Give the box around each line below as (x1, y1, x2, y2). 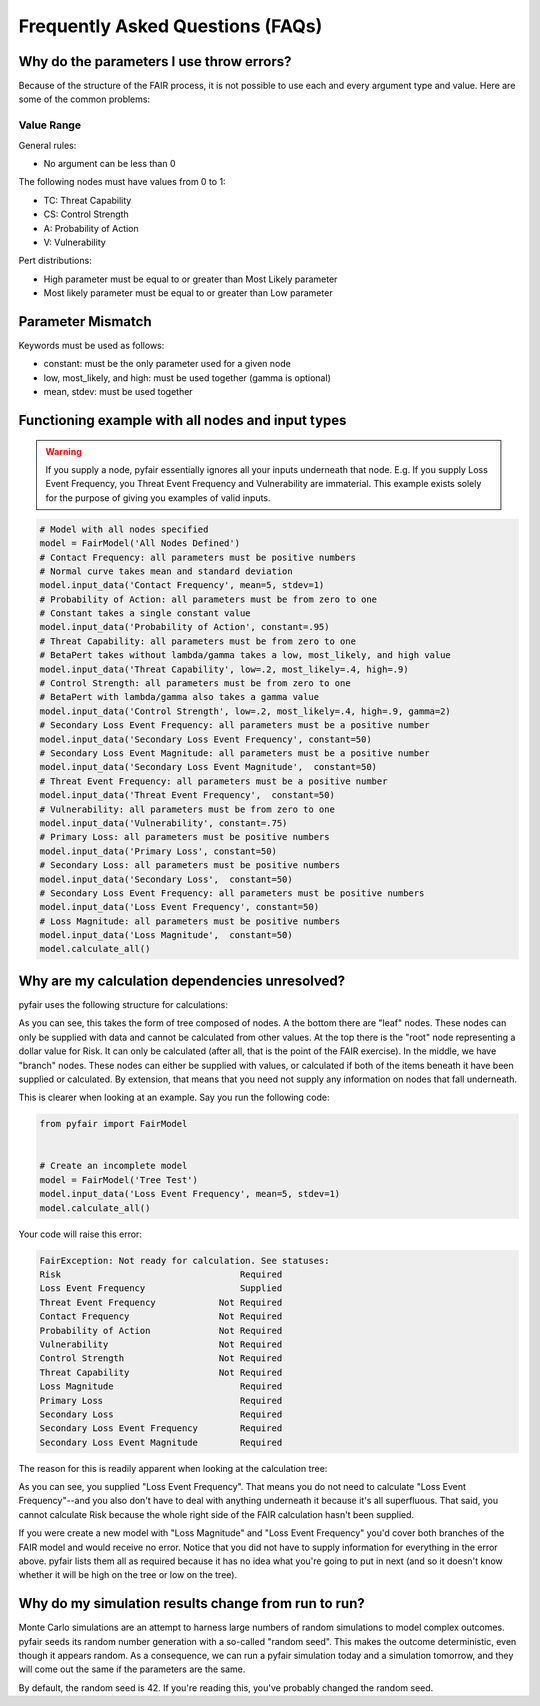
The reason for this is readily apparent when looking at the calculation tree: (18, 1462, 328, 1474)
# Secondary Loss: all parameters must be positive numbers (39, 860, 341, 871)
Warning (45, 445, 82, 457)
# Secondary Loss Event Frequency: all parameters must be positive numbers (39, 887, 425, 899)
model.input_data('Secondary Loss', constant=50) (39, 873, 294, 885)
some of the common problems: (18, 93, 150, 105)
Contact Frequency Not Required (39, 1311, 283, 1322)
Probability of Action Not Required (39, 1325, 283, 1336)
